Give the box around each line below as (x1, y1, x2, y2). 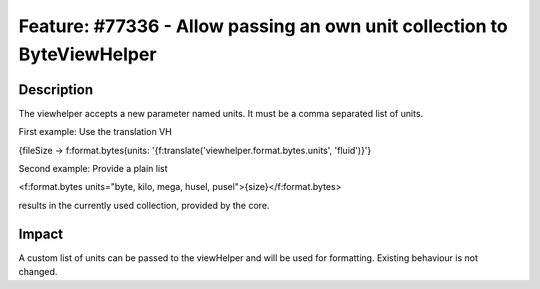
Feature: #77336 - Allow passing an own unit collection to (18, 15, 509, 37)
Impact (18, 225, 64, 242)
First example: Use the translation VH (18, 126, 172, 138)
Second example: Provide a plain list (18, 163, 169, 175)
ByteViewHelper (18, 43, 157, 65)
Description (18, 81, 94, 98)
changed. (18, 266, 58, 278)
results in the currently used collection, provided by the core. (18, 199, 270, 211)
